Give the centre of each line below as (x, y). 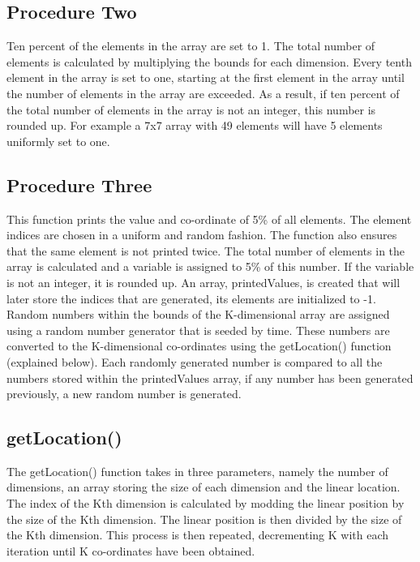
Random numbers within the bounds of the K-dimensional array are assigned (198, 314)
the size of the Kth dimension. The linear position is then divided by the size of (204, 519)
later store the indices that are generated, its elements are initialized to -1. (191, 298)
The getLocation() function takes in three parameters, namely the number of (197, 471)
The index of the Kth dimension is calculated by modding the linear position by (206, 503)
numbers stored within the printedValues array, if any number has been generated (210, 378)
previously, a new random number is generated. (124, 394)
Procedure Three (79, 184)
